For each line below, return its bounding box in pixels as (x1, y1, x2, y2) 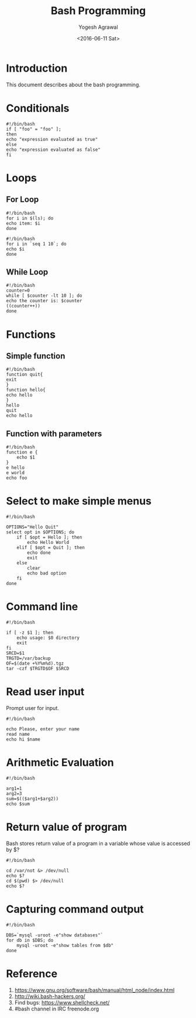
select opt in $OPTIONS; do (6, 529, 75, 535)
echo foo (6, 475, 27, 481)
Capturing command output (6, 902, 145, 916)
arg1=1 (6, 786, 22, 792)
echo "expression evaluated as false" (6, 147, 101, 153)
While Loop (6, 267, 49, 277)
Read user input (6, 685, 85, 699)
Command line (6, 600, 78, 614)
